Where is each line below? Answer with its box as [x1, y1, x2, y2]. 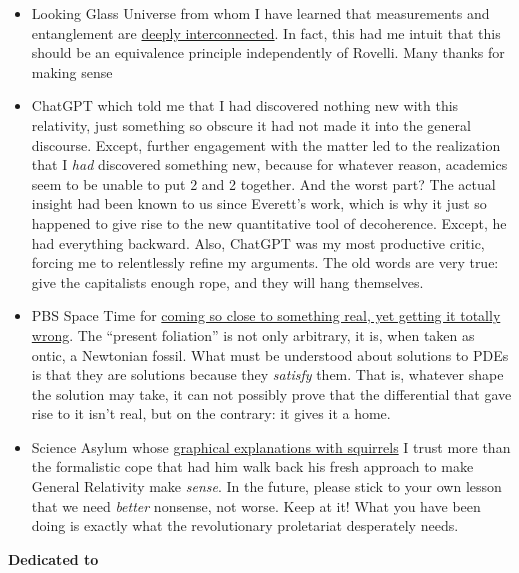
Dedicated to [8, 548, 99, 569]
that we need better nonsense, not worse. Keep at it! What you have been [31, 495, 481, 516]
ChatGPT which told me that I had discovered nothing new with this [31, 95, 459, 116]
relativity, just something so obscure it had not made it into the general [31, 114, 471, 135]
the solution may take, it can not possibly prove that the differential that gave [31, 383, 512, 404]
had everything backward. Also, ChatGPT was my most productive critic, [31, 232, 485, 253]
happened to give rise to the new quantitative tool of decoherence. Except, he [31, 212, 507, 233]
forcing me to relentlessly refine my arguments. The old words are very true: [31, 252, 499, 273]
